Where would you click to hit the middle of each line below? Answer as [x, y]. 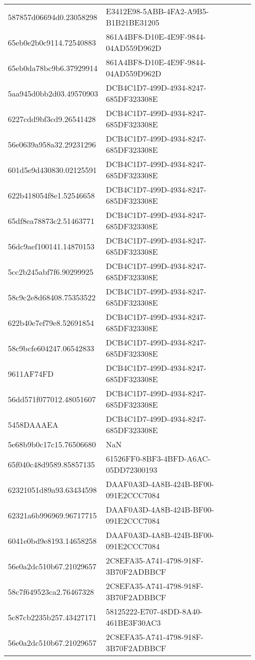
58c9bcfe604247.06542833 [51, 348]
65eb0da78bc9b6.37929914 [53, 68]
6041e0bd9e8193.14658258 [52, 540]
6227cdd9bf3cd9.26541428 [52, 119]
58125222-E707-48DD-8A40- [154, 611]
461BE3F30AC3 [133, 623]
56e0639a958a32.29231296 [52, 144]
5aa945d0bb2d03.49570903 [53, 93]
